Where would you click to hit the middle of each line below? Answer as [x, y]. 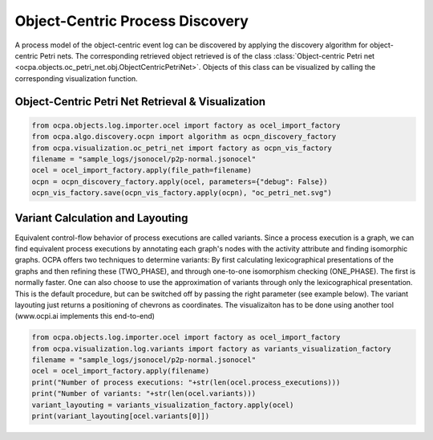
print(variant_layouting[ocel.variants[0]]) [121, 416]
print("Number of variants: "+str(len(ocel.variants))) [144, 394]
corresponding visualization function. [76, 78]
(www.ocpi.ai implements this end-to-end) [85, 316]
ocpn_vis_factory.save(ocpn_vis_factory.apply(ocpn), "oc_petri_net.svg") [182, 193]
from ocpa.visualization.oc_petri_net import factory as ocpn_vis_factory [182, 148]
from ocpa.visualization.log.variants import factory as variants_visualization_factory [212, 348]
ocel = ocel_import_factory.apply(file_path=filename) [142, 170]
